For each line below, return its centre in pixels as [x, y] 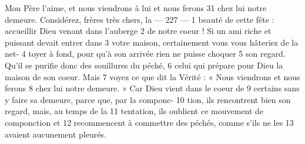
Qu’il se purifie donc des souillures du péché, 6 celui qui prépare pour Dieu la [144, 65]
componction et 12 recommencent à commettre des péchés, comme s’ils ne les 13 [149, 122]
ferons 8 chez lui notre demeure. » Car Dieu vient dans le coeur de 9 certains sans [152, 88]
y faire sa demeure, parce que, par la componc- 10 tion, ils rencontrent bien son [148, 99]
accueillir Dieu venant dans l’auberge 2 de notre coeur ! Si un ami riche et [138, 31]
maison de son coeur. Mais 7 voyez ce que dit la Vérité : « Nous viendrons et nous [152, 76]
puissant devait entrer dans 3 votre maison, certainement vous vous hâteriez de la [152, 42]
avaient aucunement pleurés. [56, 134]
